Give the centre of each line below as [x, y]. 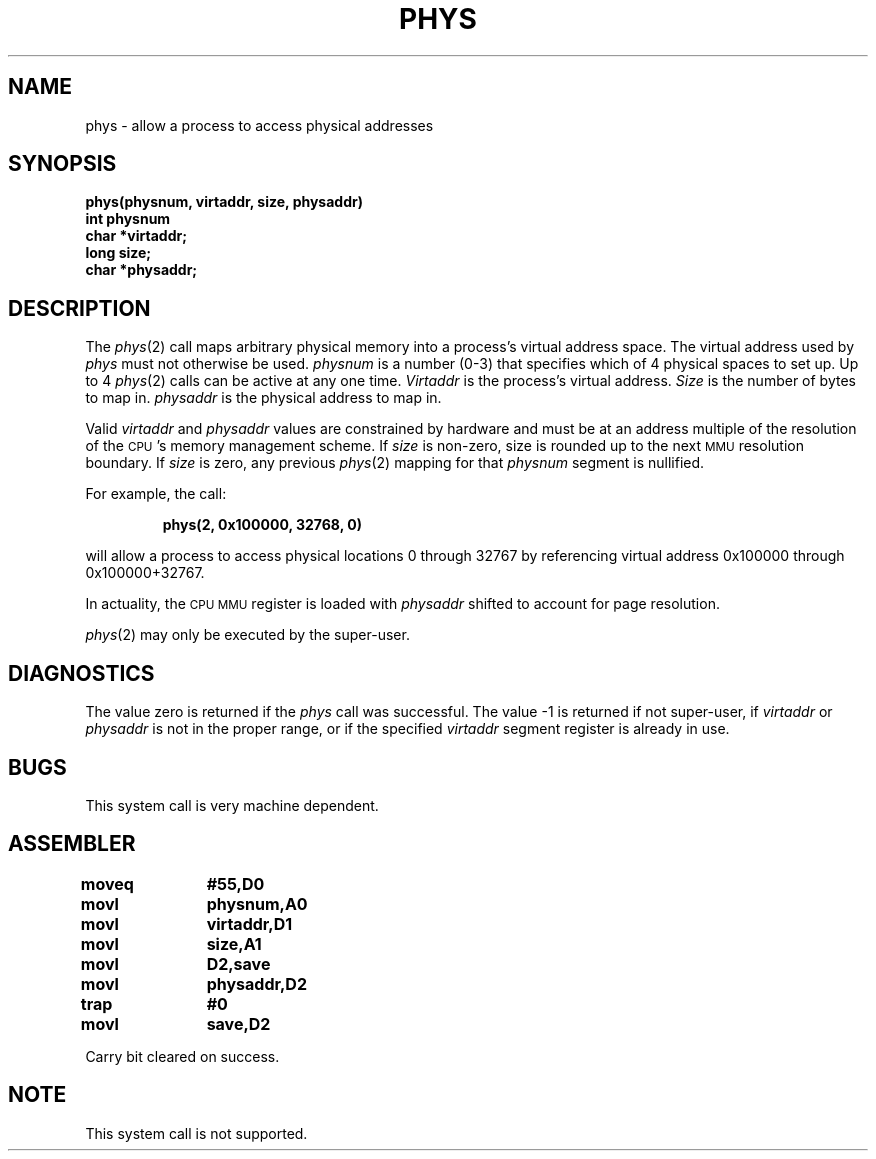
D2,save [238, 963]
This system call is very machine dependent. [232, 805]
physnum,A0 [257, 903]
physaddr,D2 [256, 983]
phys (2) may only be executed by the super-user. [247, 635]
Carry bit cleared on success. [182, 1056]
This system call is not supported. [196, 1133]
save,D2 [238, 1023]
